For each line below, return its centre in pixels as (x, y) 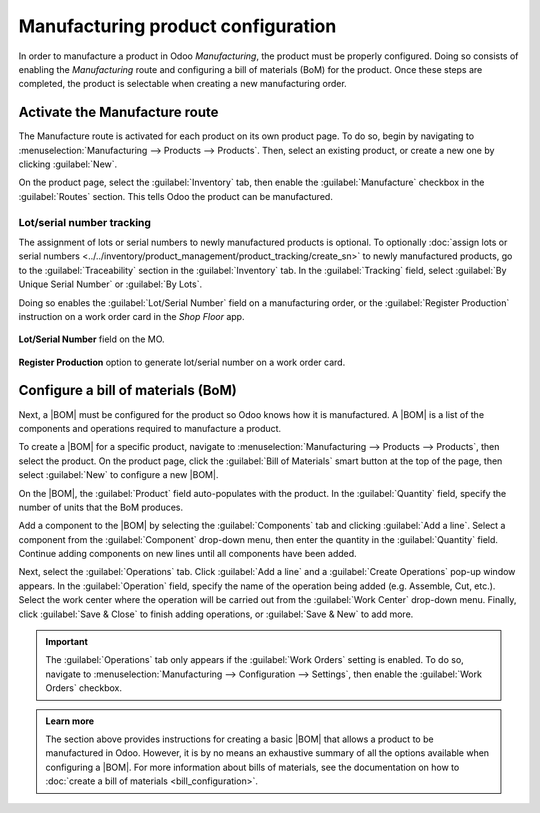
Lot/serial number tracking (85, 222)
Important (67, 642)
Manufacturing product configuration (177, 26)
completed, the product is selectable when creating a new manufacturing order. (182, 84)
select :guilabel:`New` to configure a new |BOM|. (118, 475)
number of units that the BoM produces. (101, 507)
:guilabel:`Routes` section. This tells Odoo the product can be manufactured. (176, 196)
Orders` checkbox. (84, 688)
